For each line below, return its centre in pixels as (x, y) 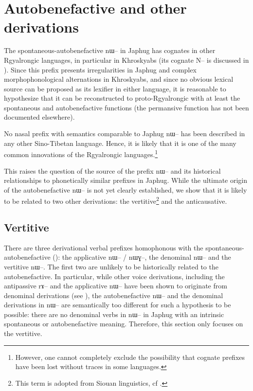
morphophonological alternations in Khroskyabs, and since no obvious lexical (119, 79)
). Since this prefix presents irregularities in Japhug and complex (100, 69)
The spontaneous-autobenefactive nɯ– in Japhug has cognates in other (110, 50)
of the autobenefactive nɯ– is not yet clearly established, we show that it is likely (126, 189)
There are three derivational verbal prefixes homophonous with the (104, 247)
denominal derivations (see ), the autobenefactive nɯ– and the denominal (114, 295)
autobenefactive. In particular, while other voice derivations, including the (114, 276)
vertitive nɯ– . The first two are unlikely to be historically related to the (111, 266)
